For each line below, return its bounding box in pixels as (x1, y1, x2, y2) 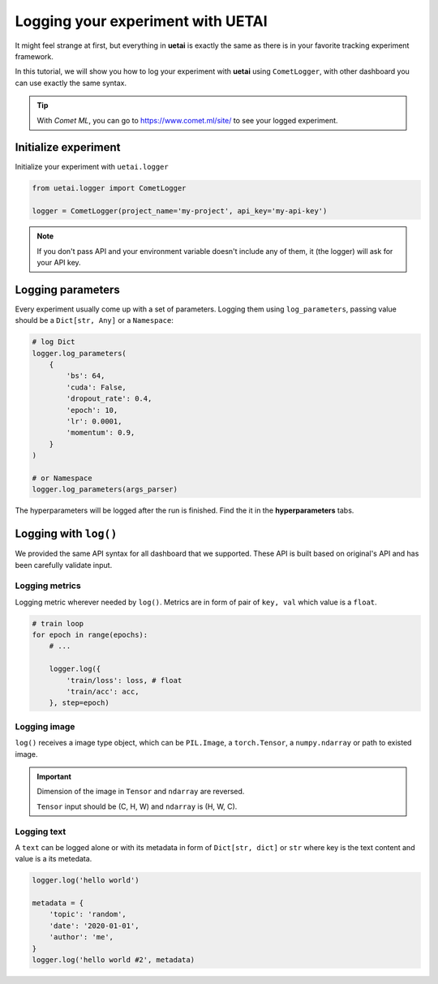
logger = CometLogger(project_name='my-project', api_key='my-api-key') (32, 207, 328, 216)
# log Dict (32, 337, 75, 346)
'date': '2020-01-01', (49, 921, 140, 930)
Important (36, 771, 72, 781)
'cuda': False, (66, 382, 127, 392)
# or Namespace (32, 473, 92, 483)
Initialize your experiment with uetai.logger (15, 162, 170, 172)
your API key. (36, 257, 81, 267)
